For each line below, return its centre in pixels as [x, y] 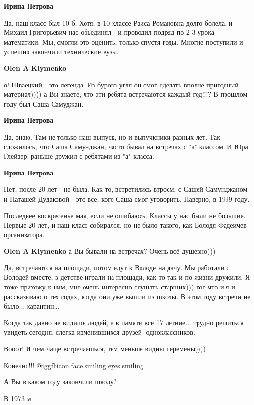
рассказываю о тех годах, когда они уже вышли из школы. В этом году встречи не [127, 296]
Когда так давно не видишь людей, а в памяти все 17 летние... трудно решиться [124, 322]
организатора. [24, 234]
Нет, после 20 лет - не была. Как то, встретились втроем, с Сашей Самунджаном [126, 189]
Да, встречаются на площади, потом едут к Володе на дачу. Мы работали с [117, 267]
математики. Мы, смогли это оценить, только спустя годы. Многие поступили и [124, 42]
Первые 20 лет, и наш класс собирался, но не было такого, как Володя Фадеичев [125, 225]
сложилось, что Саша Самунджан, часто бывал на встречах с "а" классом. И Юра [126, 146]
